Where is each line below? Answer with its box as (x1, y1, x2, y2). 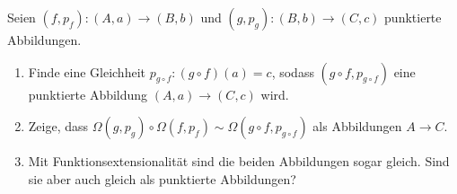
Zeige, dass (28, 117, 89, 136)
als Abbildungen (312, 117, 402, 136)
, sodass (271, 62, 314, 81)
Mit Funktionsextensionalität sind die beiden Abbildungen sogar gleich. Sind (28, 152, 450, 171)
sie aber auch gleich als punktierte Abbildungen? (28, 169, 296, 188)
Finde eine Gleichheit (28, 62, 145, 81)
